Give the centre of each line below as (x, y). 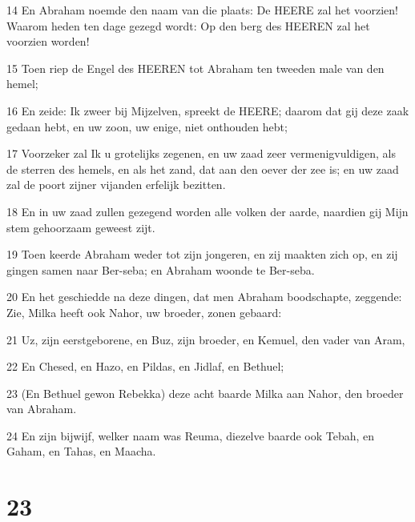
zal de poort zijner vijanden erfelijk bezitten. (116, 185)
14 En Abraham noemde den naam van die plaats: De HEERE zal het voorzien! (202, 10)
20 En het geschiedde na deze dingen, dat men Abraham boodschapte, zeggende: (204, 297)
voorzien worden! (48, 41)
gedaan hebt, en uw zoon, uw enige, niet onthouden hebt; (147, 126)
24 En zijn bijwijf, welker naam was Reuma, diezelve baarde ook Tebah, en (191, 435)
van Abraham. (42, 409)
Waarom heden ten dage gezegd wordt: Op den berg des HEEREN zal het (188, 25)
